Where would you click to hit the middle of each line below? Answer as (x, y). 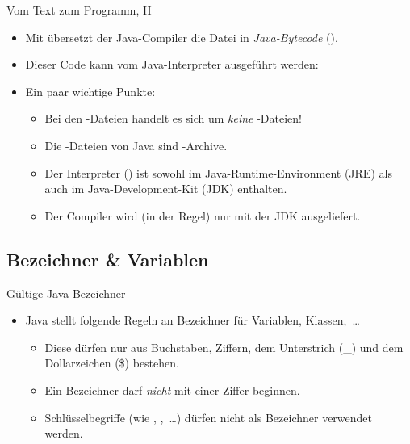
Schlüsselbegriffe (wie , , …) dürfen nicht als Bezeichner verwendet (209, 417)
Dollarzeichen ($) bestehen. (112, 363)
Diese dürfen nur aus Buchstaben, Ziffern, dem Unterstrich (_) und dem (224, 347)
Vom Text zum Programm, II (79, 10)
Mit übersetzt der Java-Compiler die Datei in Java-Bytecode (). (182, 37)
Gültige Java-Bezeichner (66, 293)
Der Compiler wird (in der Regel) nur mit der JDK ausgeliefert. (203, 215)
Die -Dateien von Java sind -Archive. (136, 145)
